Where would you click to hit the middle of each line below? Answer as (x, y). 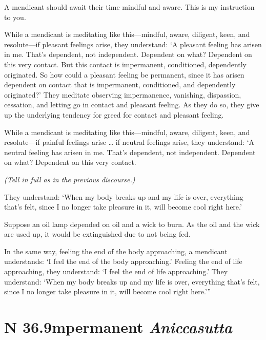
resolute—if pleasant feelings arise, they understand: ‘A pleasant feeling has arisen (133, 44)
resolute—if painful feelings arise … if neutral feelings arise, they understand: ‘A (129, 142)
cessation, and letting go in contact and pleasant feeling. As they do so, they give (132, 105)
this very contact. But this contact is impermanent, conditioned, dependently (126, 64)
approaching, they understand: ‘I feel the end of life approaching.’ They (116, 271)
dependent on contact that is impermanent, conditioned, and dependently (120, 84)
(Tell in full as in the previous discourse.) (70, 179)
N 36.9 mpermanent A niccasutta (118, 327)
